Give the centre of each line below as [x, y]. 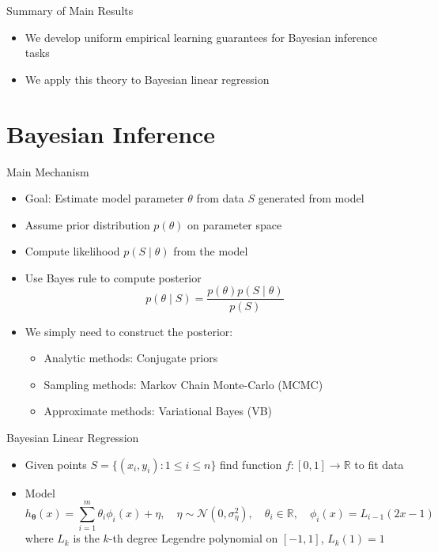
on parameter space [235, 224]
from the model [211, 251]
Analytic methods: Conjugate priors [131, 358]
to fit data [379, 464]
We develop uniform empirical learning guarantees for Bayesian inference [201, 37]
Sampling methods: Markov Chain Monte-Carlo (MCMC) [183, 384]
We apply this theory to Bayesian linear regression [147, 79]
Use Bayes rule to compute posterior [113, 277]
